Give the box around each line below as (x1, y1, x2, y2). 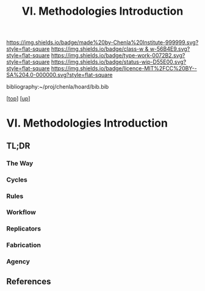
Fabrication (6, 241, 41, 249)
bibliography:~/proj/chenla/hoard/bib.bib (6, 83, 109, 90)
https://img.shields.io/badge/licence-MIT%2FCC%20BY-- (51, 65, 197, 72)
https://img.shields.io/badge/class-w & (51, 45, 149, 53)
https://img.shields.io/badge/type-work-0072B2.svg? (51, 52, 185, 59)
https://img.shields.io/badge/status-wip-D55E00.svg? (51, 58, 187, 65)
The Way (6, 159, 34, 168)
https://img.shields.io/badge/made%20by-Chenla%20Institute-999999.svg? (6, 39, 199, 46)
